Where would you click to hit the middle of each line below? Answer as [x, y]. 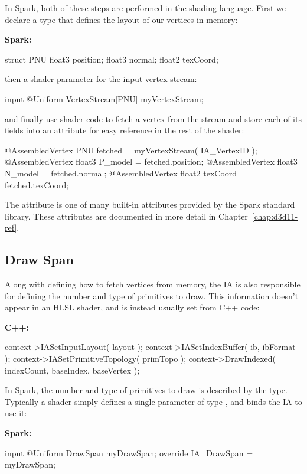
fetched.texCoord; [37, 184]
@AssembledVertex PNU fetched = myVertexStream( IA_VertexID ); [131, 150]
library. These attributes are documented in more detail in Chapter [126, 216]
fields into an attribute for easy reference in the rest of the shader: [125, 130]
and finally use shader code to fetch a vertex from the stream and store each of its [153, 118]
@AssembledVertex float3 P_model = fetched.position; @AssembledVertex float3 [151, 161]
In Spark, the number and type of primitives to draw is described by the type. [146, 390]
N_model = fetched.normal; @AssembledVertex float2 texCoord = [125, 173]
